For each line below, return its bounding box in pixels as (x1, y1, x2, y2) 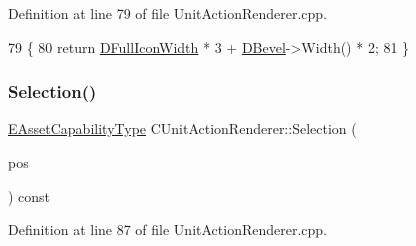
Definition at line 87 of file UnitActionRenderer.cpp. (8, 219, 328, 240)
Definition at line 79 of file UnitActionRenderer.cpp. (8, 3, 328, 23)
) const (8, 185, 51, 206)
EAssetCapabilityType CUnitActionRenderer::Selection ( (8, 118, 357, 139)
